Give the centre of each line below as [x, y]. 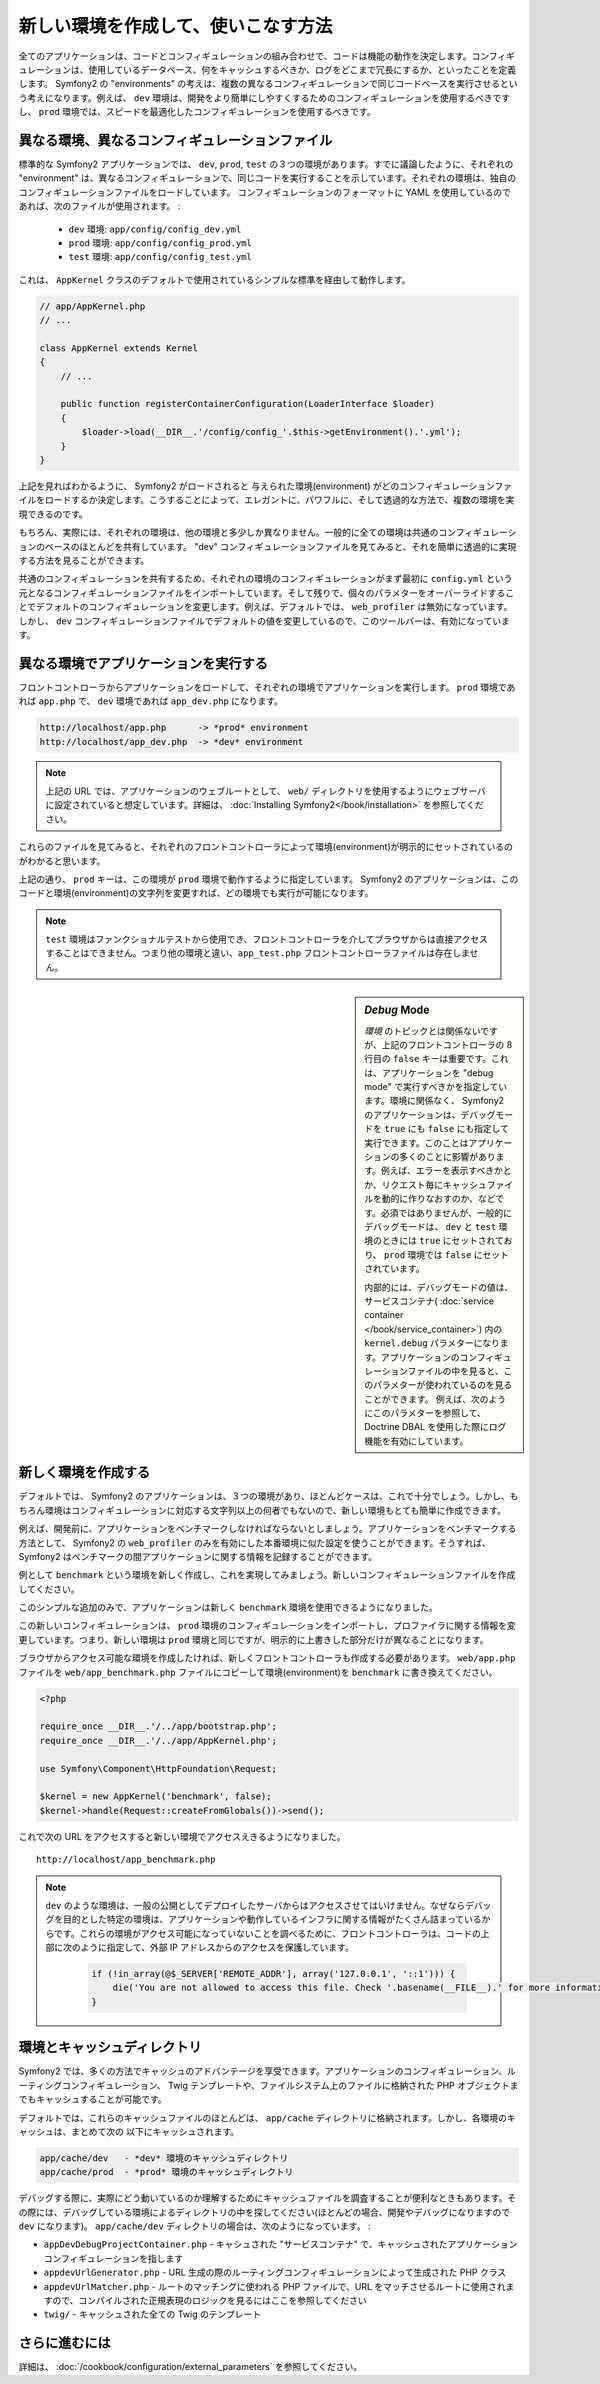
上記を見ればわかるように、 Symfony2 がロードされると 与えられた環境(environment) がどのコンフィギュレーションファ [265, 486]
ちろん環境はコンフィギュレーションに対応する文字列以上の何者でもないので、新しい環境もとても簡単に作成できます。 [262, 1510]
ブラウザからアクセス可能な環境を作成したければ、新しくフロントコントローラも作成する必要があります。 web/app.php [267, 1658]
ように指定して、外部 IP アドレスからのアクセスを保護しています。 [217, 1947]
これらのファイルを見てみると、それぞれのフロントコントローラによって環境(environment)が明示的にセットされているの [266, 847]
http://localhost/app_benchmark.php [126, 1859]
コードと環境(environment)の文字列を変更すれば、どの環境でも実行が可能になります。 [196, 893]
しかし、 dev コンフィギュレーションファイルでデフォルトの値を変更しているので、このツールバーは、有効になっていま [264, 621]
